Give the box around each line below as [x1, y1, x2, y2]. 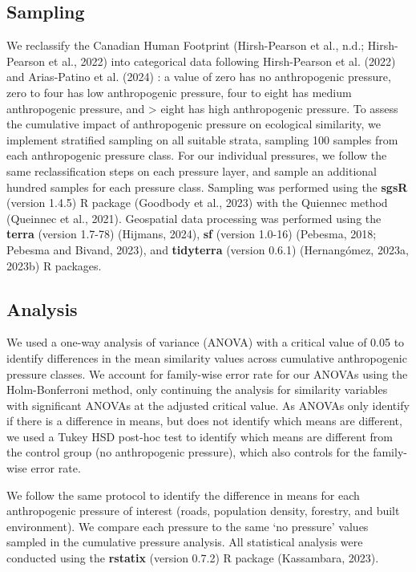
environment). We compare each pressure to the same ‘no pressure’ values [6, 517, 369, 534]
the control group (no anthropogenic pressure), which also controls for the [6, 444, 370, 460]
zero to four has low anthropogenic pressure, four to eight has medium [6, 83, 352, 100]
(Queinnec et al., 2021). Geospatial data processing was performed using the [6, 209, 382, 226]
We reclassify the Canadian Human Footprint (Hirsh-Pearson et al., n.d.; [6, 37, 365, 54]
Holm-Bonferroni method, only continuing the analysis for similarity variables [6, 381, 388, 398]
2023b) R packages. [6, 257, 102, 274]
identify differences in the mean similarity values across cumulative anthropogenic [6, 349, 407, 366]
